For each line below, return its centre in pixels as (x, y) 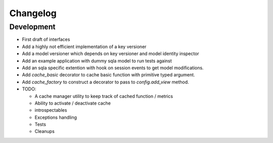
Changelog (33, 13)
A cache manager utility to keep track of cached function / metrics (104, 96)
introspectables (51, 110)
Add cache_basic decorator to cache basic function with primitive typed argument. (108, 75)
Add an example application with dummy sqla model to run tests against (97, 61)
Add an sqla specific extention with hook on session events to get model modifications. (113, 68)
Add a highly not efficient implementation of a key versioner (84, 46)
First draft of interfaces (46, 39)
